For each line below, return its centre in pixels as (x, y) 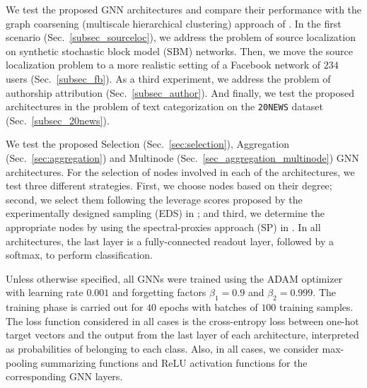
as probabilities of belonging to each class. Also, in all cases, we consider (162, 348)
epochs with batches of (209, 307)
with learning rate (45, 292)
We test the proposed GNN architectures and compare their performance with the (184, 9)
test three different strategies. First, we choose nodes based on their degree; (169, 186)
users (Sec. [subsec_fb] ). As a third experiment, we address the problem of (168, 78)
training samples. (316, 307)
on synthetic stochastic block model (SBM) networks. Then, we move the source (179, 51)
